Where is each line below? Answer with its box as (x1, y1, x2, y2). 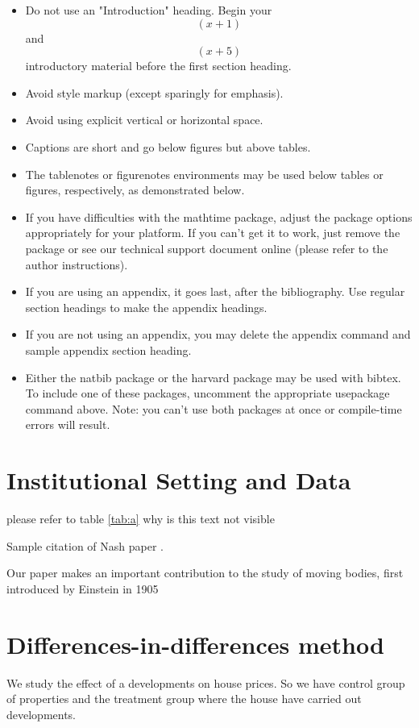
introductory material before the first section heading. (25, 57, 292, 74)
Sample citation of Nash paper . (6, 537, 164, 554)
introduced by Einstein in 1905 (6, 580, 159, 597)
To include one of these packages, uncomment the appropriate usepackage (25, 385, 390, 401)
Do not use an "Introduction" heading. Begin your (25, 2, 272, 18)
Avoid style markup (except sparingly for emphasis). (25, 84, 284, 101)
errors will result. (25, 416, 110, 433)
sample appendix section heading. (25, 341, 192, 358)
